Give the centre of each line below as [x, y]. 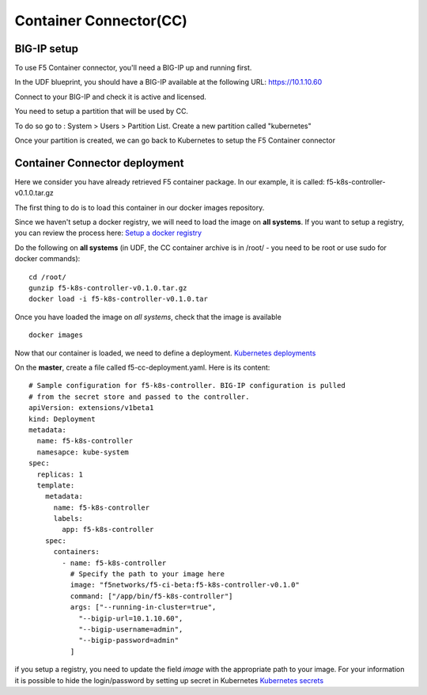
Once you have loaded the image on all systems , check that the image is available [148, 317]
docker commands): [47, 259]
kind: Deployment [62, 419]
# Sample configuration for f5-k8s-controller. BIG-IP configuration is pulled [187, 385]
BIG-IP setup [47, 49]
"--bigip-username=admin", [131, 629]
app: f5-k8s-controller [108, 530]
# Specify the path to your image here [147, 574]
